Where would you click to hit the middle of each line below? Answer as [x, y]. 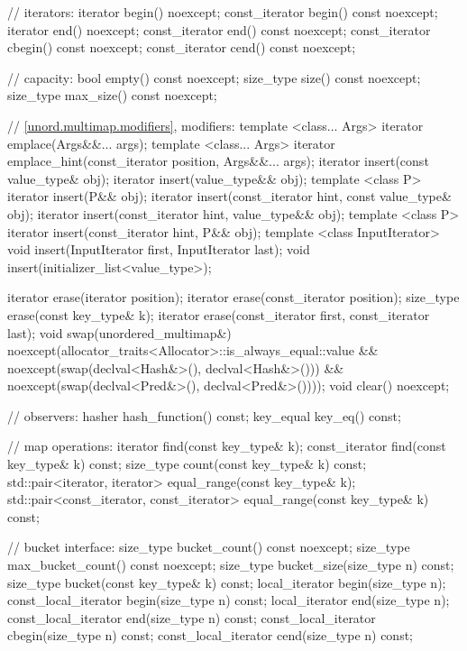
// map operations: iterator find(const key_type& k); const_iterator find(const [227, 446]
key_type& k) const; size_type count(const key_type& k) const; [187, 464]
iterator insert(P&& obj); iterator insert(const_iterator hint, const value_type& [229, 196]
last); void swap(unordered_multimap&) [119, 332]
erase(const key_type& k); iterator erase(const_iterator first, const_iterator [219, 314]
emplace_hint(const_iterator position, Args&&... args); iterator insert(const [218, 161]
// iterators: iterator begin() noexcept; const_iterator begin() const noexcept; [223, 12]
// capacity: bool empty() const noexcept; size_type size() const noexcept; [214, 77]
